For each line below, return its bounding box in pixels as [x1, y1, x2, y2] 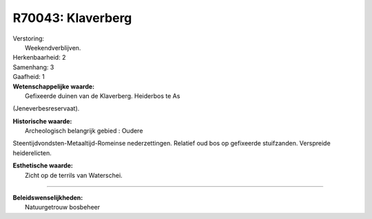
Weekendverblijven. [25, 43, 81, 51]
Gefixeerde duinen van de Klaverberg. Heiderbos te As [25, 91, 180, 100]
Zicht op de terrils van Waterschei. [25, 171, 123, 179]
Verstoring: [12, 34, 45, 43]
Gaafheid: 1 [12, 73, 45, 81]
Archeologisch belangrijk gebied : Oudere [25, 127, 143, 135]
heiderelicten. [12, 148, 52, 157]
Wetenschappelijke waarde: [12, 82, 95, 91]
